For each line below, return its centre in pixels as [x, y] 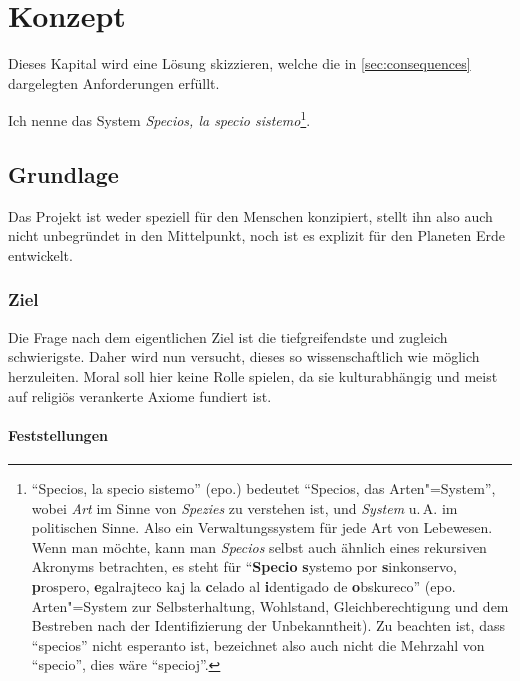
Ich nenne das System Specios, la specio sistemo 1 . [159, 118]
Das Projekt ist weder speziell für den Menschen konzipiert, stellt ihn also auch [250, 215]
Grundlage [63, 173]
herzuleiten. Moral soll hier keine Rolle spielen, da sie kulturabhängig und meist [253, 375]
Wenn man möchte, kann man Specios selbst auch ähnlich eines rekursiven [259, 546]
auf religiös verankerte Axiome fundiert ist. [140, 395]
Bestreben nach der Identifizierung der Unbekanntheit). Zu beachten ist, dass [268, 625]
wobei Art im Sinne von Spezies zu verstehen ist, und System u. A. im [244, 507]
